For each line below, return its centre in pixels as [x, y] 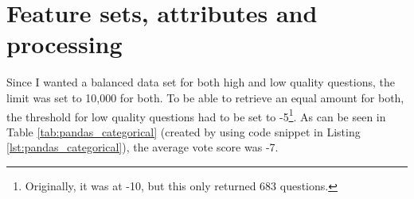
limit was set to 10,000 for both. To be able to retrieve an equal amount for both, [205, 97]
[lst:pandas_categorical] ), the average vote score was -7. [143, 147]
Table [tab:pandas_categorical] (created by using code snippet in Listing [184, 131]
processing [64, 44]
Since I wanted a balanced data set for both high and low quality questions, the [201, 82]
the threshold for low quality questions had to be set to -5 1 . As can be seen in [196, 115]
